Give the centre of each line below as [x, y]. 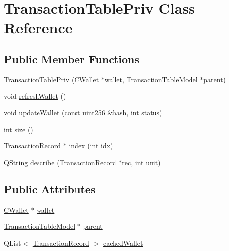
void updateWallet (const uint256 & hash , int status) [83, 112]
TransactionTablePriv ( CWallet [52, 79]
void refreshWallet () [35, 96]
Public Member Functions [72, 58]
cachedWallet [123, 242]
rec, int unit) [141, 162]
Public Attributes [50, 189]
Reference [38, 27]
